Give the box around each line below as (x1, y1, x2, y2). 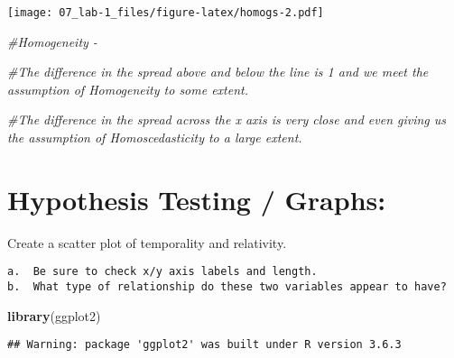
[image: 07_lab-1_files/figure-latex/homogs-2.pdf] (7, 6, 324, 19)
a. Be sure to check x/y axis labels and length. (7, 265, 318, 279)
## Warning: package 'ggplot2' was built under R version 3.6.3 (7, 338, 402, 352)
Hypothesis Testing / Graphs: (7, 180, 386, 217)
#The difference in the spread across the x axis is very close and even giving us (7, 110, 447, 129)
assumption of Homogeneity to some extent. (7, 79, 249, 98)
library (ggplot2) (7, 306, 101, 325)
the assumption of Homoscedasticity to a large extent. (7, 128, 302, 147)
